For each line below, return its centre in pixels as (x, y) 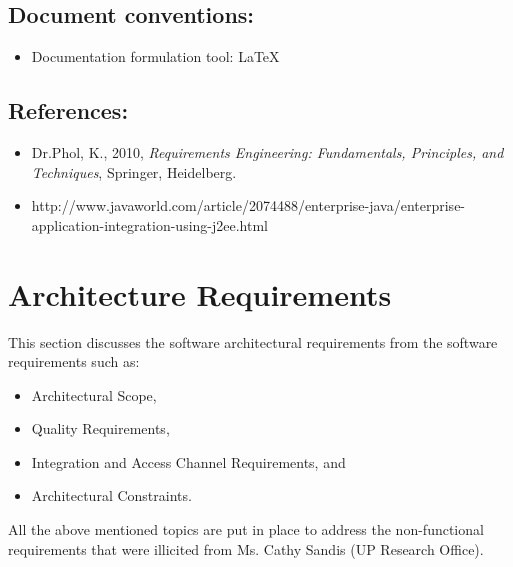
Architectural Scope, (94, 394)
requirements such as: (74, 361)
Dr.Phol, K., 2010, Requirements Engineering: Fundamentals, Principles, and (267, 152)
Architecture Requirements (200, 293)
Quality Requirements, (100, 428)
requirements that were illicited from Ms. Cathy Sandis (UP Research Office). (246, 548)
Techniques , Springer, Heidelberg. (134, 171)
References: (68, 110)
